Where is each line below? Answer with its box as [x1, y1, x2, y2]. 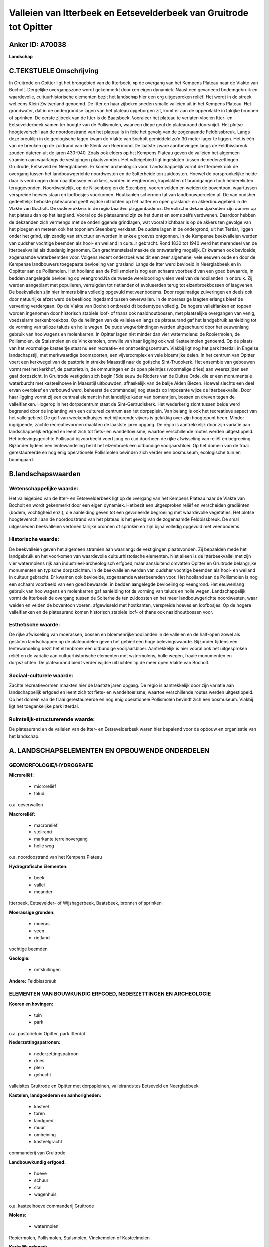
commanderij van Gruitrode [9, 1150, 66, 1156]
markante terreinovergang [34, 836, 88, 842]
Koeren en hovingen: [9, 1001, 54, 1007]
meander [34, 889, 53, 895]
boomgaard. [9, 456, 34, 462]
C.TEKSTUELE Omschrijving [9, 66, 99, 75]
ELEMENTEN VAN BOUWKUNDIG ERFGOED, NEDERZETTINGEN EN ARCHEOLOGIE [9, 990, 211, 997]
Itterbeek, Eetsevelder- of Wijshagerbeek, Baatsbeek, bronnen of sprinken [9, 900, 162, 906]
